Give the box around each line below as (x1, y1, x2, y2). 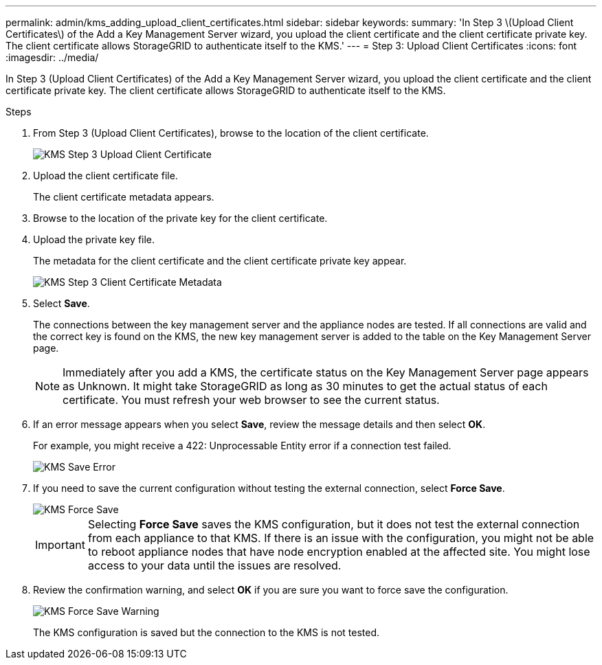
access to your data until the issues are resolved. (87, 559, 342, 572)
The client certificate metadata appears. (33, 191, 214, 203)
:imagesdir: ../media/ (5, 52, 99, 63)
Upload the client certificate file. (33, 170, 178, 181)
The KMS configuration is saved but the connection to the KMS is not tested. (33, 627, 380, 638)
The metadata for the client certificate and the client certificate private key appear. (33, 255, 407, 267)
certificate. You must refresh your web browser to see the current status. (63, 393, 440, 407)
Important (35, 538, 85, 552)
